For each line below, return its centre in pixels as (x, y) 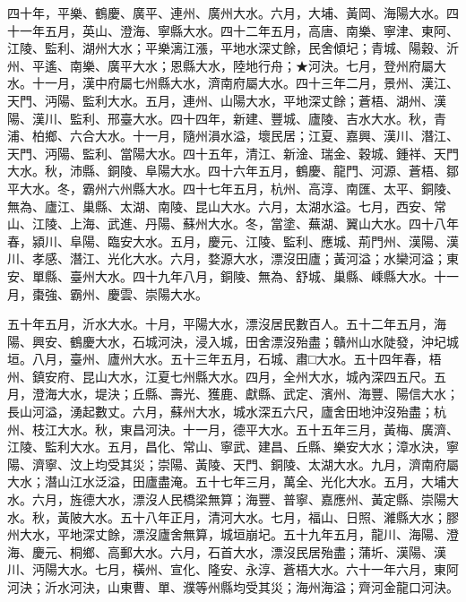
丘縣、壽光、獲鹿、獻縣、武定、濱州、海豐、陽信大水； (295, 394)
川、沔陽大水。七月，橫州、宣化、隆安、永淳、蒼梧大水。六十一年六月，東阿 (233, 569)
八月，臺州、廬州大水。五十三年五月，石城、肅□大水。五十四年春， (230, 359)
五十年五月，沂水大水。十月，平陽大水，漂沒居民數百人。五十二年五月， (220, 324)
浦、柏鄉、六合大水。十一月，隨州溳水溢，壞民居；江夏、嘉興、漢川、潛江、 (233, 136)
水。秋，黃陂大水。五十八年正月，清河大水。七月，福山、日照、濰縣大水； (227, 516)
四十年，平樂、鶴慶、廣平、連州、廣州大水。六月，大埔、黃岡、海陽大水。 (227, 13)
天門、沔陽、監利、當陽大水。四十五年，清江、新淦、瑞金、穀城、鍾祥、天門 (233, 153)
